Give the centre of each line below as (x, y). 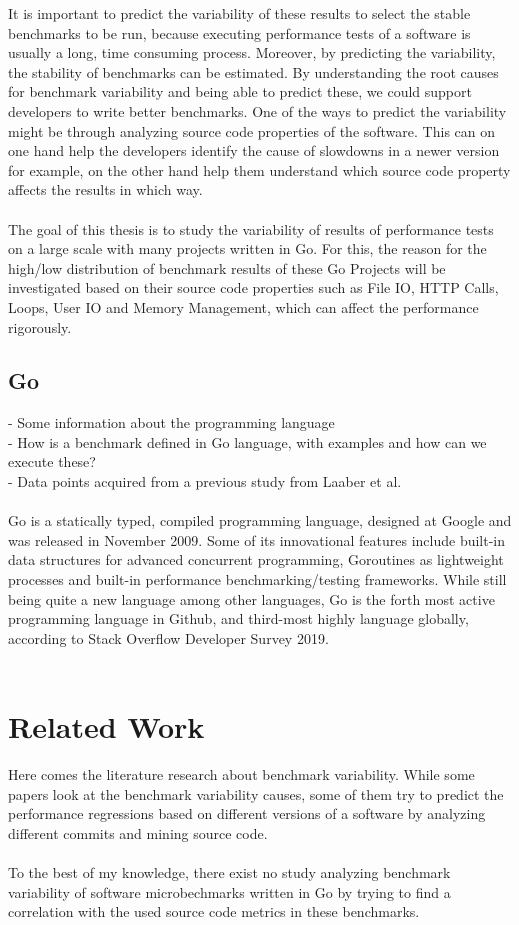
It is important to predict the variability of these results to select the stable (239, 13)
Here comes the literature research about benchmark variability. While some (241, 774)
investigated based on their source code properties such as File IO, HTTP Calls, (253, 287)
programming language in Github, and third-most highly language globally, (238, 618)
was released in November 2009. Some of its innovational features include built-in (257, 539)
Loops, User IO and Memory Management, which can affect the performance (243, 306)
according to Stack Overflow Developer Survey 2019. (168, 637)
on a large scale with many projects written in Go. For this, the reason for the (247, 248)
